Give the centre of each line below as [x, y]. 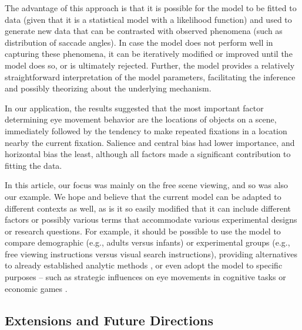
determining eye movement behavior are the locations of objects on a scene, [141, 119]
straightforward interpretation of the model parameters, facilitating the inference [150, 76]
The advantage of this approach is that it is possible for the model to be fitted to [151, 8]
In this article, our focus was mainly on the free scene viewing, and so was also [147, 185]
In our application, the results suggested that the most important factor [134, 108]
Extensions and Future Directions [109, 320]
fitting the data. [33, 165]
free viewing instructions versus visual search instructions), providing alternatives [151, 254]
